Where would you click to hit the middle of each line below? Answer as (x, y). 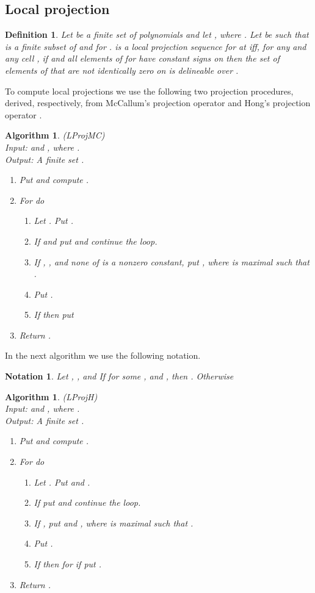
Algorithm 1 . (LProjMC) (55, 135)
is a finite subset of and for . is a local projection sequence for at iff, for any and (156, 46)
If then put (54, 314)
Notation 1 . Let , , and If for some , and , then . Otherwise (119, 376)
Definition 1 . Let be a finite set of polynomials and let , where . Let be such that (157, 34)
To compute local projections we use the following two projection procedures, (149, 91)
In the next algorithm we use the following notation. (103, 355)
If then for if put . (68, 564)
